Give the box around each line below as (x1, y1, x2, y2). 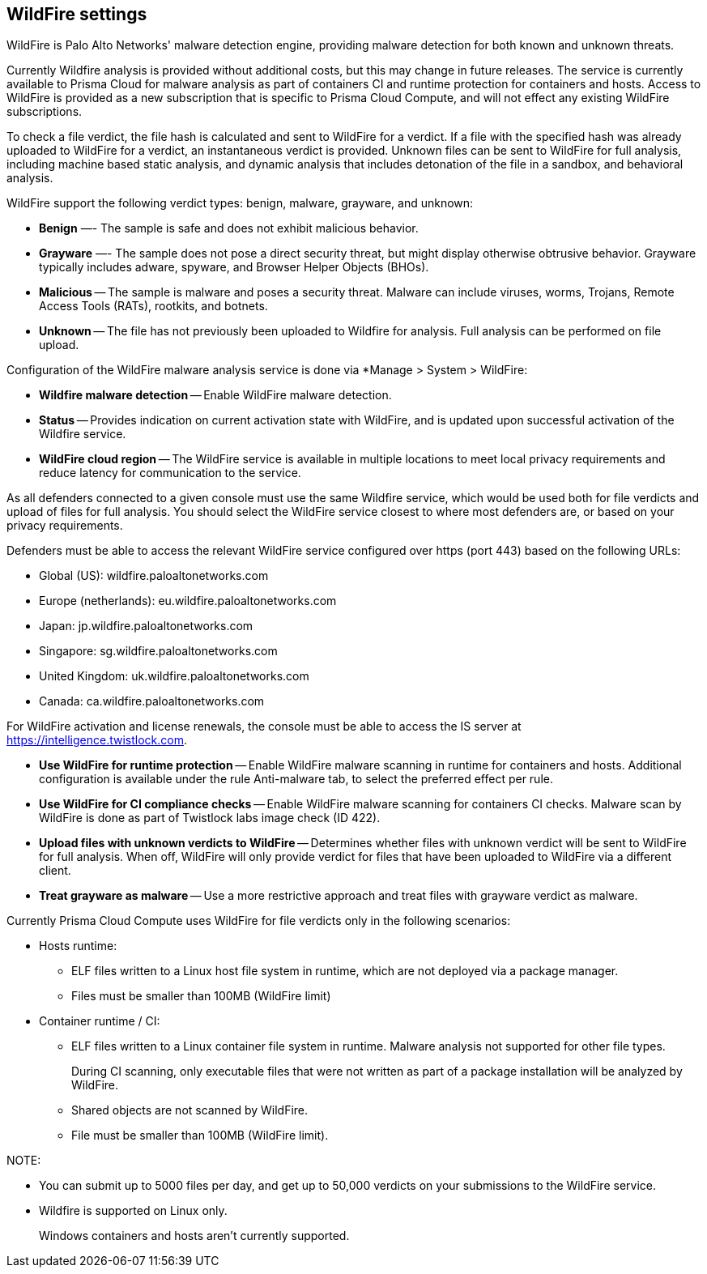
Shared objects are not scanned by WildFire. (71, 1103, 309, 1118)
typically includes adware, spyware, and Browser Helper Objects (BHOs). (39, 260, 429, 275)
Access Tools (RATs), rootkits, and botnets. (39, 299, 268, 313)
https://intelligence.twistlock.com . (6, 733, 187, 748)
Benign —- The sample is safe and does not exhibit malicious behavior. (39, 221, 419, 236)
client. (39, 863, 71, 878)
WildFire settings (6, 4, 147, 24)
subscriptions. (6, 104, 83, 119)
